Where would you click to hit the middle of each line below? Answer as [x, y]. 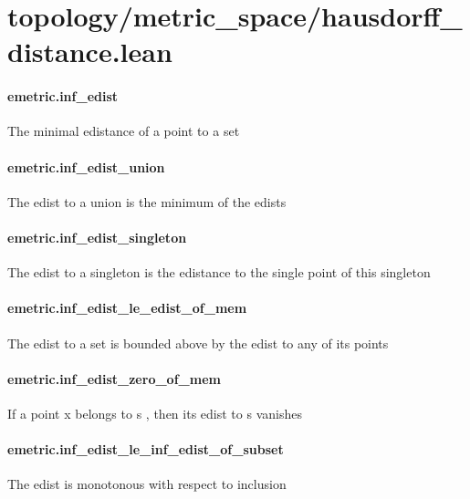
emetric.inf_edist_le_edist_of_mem [127, 308]
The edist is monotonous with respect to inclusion [147, 484]
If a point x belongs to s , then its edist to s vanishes [155, 413]
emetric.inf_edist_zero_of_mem [114, 378]
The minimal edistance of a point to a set [124, 131]
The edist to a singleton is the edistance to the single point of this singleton [219, 272]
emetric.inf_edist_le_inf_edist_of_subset [146, 449]
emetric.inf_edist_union [86, 166]
